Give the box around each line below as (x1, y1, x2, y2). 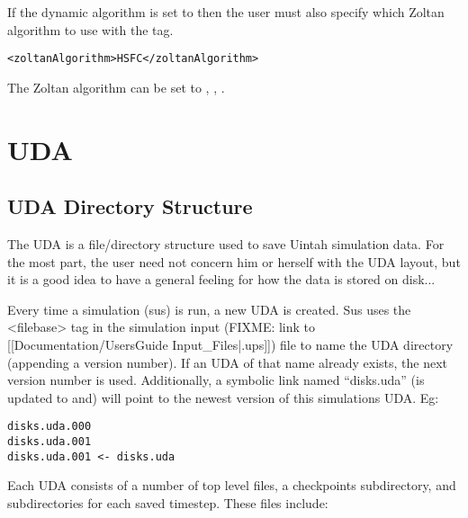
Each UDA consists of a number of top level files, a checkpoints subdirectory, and (7, 476, 456, 495)
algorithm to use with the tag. (7, 20, 174, 39)
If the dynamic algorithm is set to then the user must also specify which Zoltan (7, 3, 445, 21)
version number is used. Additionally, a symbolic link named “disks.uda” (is (7, 371, 425, 389)
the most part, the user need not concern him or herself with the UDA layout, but (7, 252, 461, 271)
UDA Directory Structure (7, 192, 253, 220)
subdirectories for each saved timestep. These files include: (7, 493, 328, 512)
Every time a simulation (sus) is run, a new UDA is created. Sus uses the (7, 299, 411, 318)
